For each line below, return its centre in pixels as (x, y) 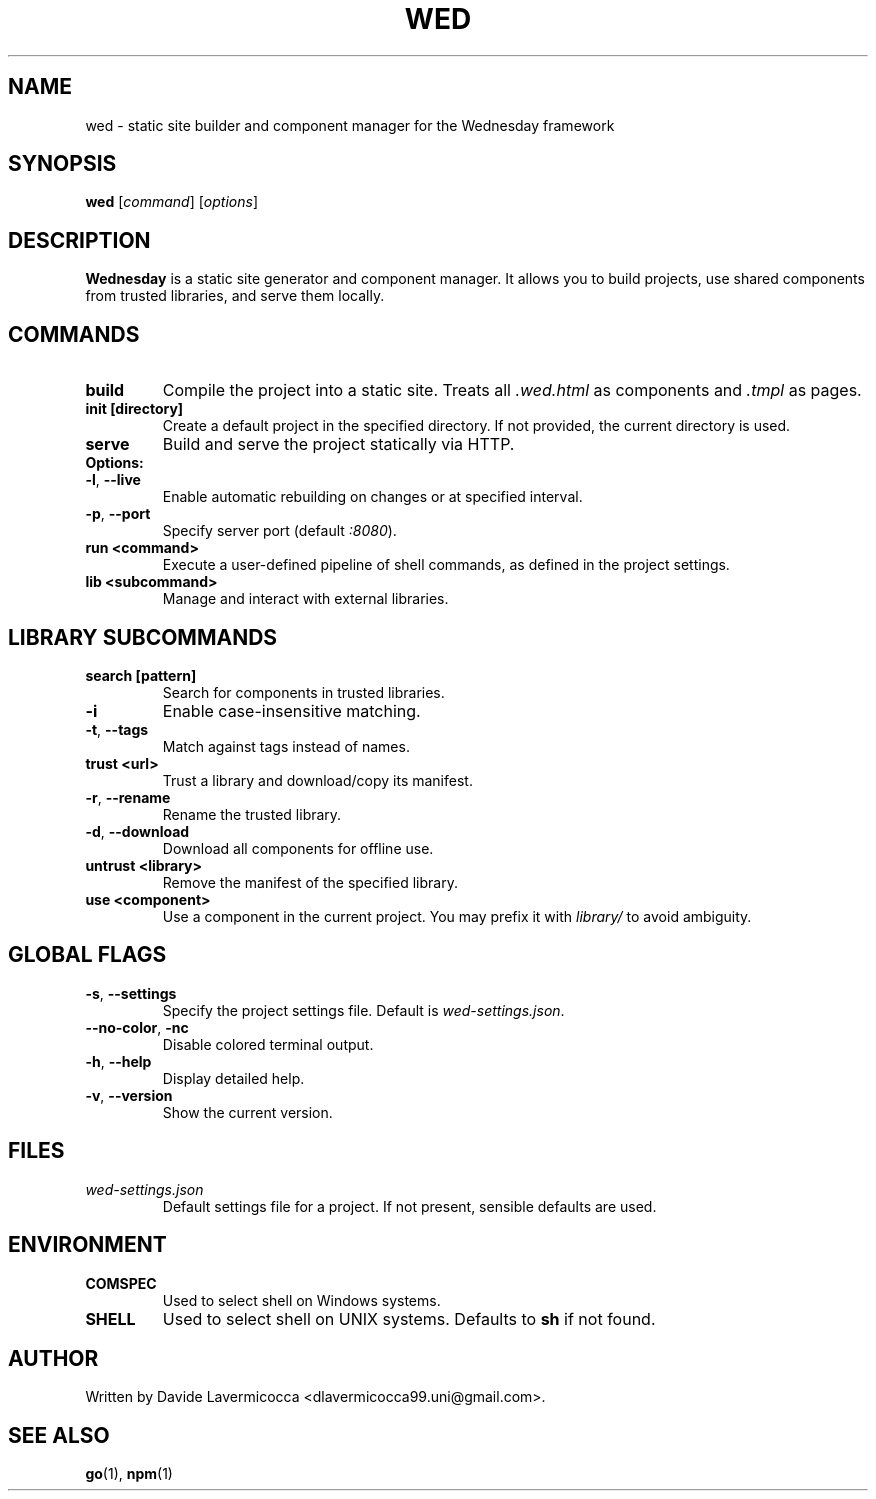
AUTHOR (53, 1358)
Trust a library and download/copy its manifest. (317, 780)
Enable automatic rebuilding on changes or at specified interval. (372, 497)
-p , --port (118, 514)
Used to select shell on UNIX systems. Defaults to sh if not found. (409, 1318)
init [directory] (134, 409)
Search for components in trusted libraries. (303, 692)
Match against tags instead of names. (286, 746)
